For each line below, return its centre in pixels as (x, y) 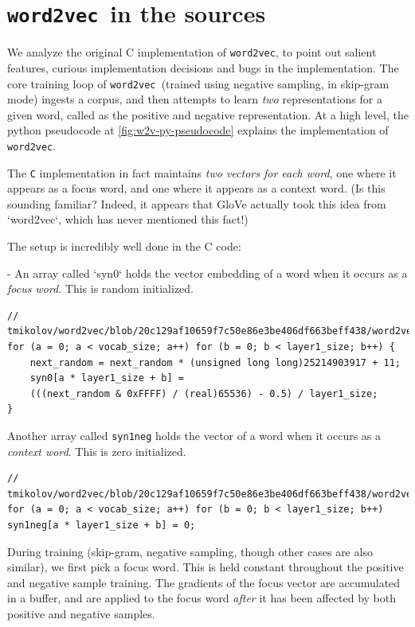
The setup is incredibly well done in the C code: (124, 246)
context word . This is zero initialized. (97, 451)
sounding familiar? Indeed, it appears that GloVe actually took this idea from (197, 203)
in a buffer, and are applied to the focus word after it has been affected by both (202, 598)
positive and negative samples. (81, 613)
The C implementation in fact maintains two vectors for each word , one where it (202, 172)
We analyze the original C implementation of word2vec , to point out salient (192, 52)
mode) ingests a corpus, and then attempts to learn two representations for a (195, 99)
